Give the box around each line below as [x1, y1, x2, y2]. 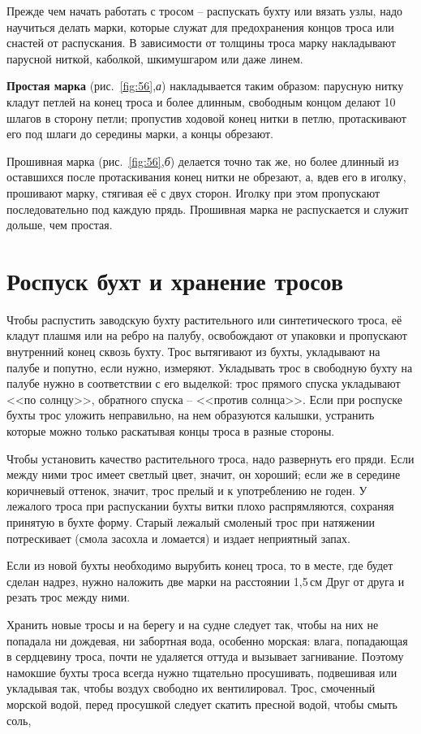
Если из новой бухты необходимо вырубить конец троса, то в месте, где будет [6, 557, 393, 574]
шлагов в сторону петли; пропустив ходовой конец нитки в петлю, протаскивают [6, 109, 406, 126]
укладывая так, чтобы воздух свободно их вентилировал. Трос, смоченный [6, 680, 376, 697]
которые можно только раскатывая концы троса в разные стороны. [6, 423, 335, 439]
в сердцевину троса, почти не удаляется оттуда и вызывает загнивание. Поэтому [6, 648, 404, 665]
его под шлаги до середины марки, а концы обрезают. [6, 125, 273, 142]
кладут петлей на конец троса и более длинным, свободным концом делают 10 [6, 93, 396, 110]
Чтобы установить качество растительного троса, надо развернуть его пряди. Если [6, 450, 415, 467]
